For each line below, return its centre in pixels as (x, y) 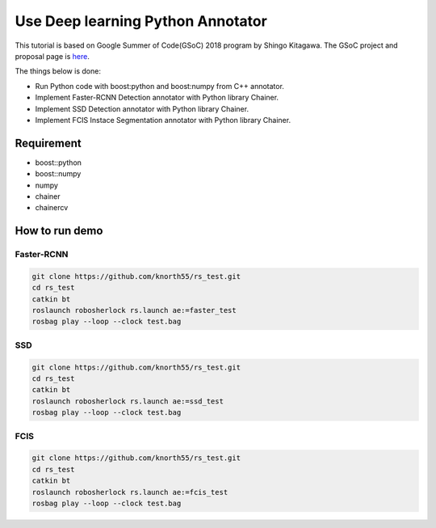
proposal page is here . (52, 56)
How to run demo (59, 231)
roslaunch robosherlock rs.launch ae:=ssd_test (128, 401)
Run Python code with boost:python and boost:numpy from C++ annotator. (159, 86)
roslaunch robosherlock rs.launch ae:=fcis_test (130, 492)
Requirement (48, 143)
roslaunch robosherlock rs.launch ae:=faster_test (134, 310)
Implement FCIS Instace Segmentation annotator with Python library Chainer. (163, 120)
